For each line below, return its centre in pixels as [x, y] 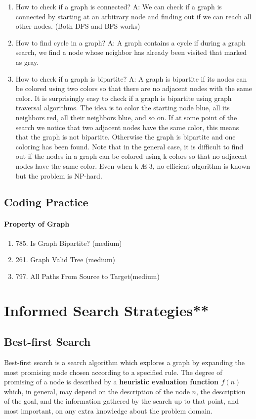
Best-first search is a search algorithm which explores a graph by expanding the [124, 362]
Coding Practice [46, 202]
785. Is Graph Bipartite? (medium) [69, 243]
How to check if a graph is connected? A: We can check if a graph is [119, 6]
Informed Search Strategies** [107, 310]
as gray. [27, 62]
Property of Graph [37, 224]
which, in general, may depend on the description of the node [97, 391]
